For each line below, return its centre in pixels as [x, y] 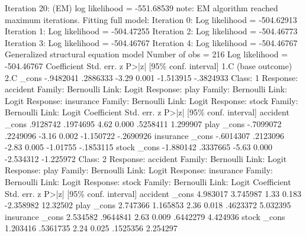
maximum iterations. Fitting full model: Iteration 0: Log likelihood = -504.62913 [151, 19]
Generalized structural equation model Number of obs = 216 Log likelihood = [146, 54]
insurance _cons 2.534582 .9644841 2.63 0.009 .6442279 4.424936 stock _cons [145, 216]
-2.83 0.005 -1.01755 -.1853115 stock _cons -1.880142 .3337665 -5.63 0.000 [138, 147]
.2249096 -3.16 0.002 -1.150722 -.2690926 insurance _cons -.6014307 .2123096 [144, 135]
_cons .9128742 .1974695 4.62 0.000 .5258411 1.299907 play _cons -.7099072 [143, 123]
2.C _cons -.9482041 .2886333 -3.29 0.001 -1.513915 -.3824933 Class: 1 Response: [152, 77]
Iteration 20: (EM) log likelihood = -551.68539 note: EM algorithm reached [141, 8]
